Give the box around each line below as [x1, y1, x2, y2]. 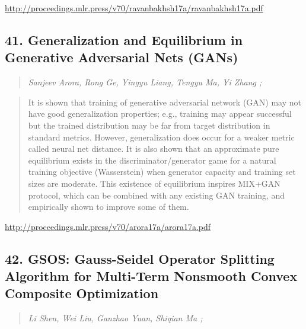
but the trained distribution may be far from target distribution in [28, 119, 270, 131]
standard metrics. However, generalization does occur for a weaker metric [28, 130, 295, 143]
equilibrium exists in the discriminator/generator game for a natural [28, 154, 276, 166]
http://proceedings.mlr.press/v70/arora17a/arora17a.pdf [5, 220, 211, 232]
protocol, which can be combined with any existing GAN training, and [28, 189, 285, 201]
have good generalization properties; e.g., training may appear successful [28, 107, 292, 120]
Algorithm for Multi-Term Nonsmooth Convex [5, 267, 298, 285]
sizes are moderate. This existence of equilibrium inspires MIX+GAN [28, 177, 280, 189]
